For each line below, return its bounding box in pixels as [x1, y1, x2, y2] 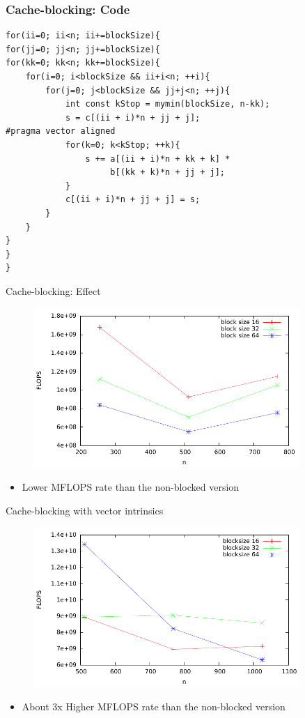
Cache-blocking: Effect [6, 283, 101, 298]
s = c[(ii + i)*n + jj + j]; [65, 112, 201, 123]
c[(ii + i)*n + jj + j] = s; [65, 194, 201, 205]
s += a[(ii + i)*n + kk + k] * [85, 153, 230, 164]
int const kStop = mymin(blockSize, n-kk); [65, 99, 270, 109]
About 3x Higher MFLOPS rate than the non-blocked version [22, 698, 286, 713]
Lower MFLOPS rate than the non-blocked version [22, 480, 240, 494]
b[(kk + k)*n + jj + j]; [110, 167, 225, 178]
